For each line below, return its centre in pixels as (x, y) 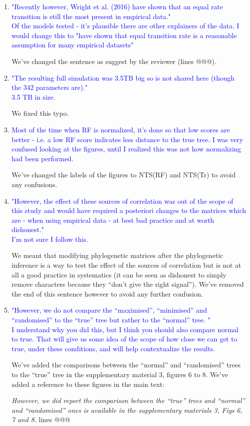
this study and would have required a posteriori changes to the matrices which (129, 210)
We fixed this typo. (40, 113)
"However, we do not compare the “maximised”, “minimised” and (109, 310)
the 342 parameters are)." (50, 87)
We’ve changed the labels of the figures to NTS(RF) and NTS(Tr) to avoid (124, 175)
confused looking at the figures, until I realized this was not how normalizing (126, 149)
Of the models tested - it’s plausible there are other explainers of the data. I (125, 26)
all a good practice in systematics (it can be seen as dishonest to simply (119, 274)
